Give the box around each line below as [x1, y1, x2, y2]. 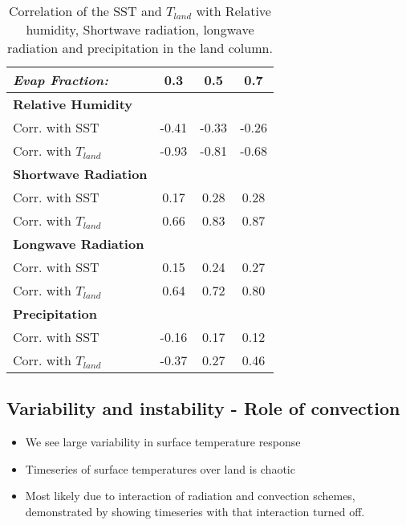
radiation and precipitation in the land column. [7, 39, 273, 57]
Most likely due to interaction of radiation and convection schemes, [25, 487, 355, 504]
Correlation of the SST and [8, 2, 162, 20]
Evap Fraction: [13, 71, 108, 89]
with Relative [196, 2, 271, 20]
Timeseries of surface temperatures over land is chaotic [25, 460, 295, 477]
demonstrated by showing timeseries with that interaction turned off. [25, 503, 365, 519]
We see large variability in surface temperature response [25, 433, 301, 450]
